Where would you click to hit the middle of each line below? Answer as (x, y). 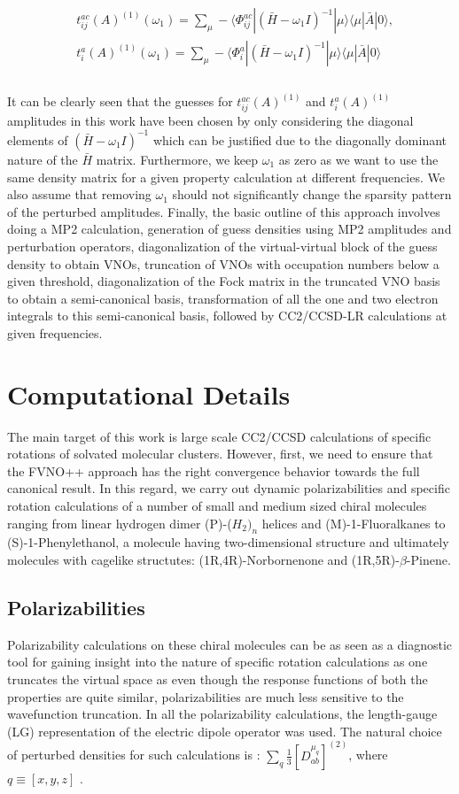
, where (368, 755)
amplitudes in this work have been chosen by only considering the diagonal (210, 120)
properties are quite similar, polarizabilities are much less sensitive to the (206, 696)
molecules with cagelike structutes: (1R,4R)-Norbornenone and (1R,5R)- (203, 559)
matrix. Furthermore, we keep (177, 159)
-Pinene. (428, 559)
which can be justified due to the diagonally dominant (300, 139)
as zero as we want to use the (358, 159)
